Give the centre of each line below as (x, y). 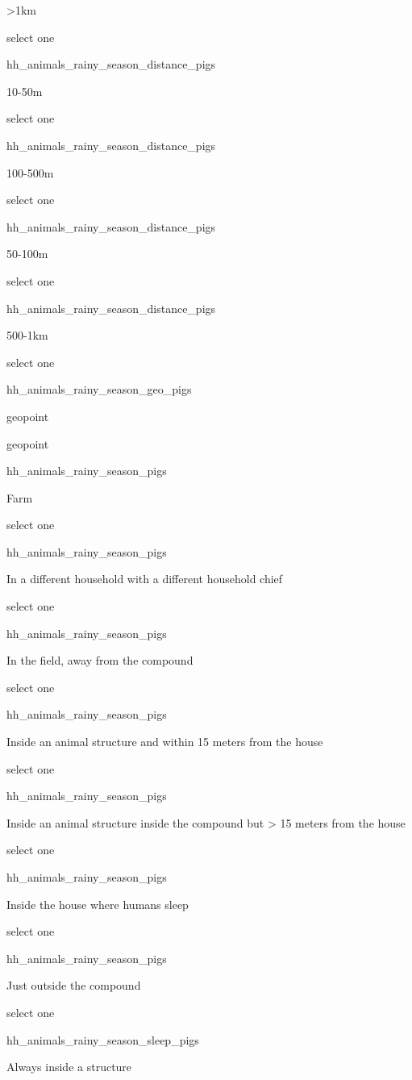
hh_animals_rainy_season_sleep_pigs (103, 1039)
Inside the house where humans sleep (98, 904)
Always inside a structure (69, 1067)
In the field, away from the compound (100, 660)
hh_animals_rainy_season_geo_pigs (99, 389)
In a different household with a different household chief (145, 579)
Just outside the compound (74, 985)
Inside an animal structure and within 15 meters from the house (165, 742)
